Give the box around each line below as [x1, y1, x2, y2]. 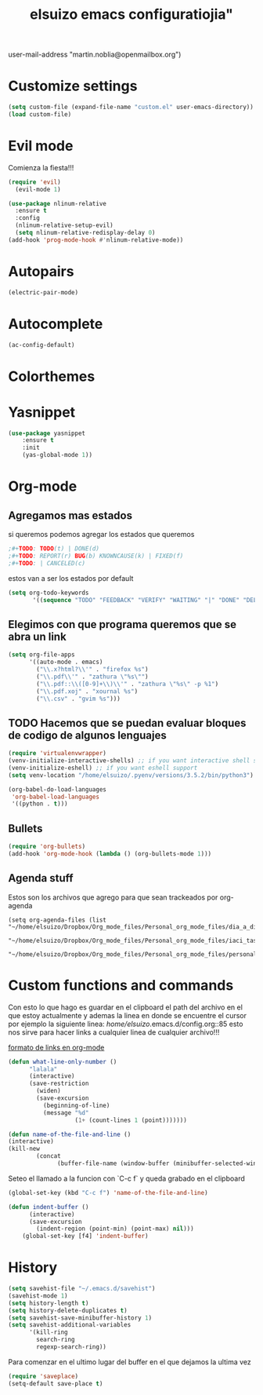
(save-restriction [28, 1079, 89, 1088]
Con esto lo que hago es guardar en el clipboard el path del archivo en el [8, 1002, 243, 1012]
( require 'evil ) [8, 178, 61, 186]
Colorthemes [8, 367, 95, 385]
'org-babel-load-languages [11, 793, 100, 801]
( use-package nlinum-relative [8, 199, 107, 207]
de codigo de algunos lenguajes [8, 729, 167, 742]
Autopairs [8, 263, 74, 280]
